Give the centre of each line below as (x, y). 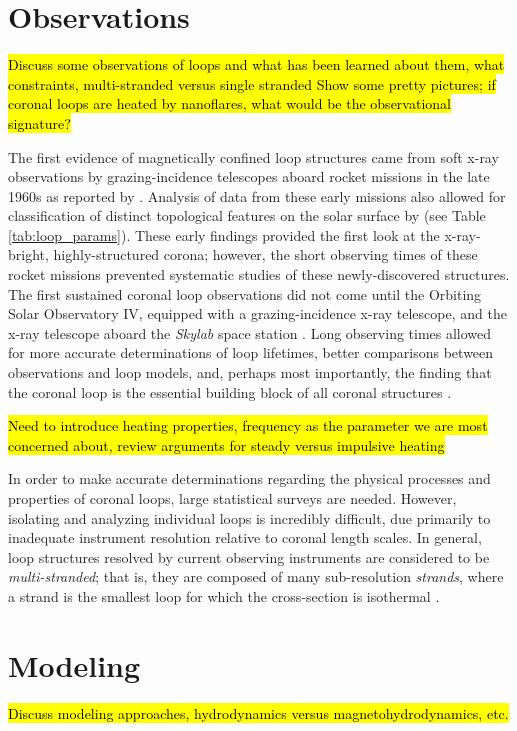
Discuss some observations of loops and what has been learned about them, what (256, 64)
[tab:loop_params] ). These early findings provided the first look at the (224, 234)
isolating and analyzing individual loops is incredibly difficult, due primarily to (249, 517)
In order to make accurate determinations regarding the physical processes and (249, 478)
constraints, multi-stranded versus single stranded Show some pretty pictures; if (252, 83)
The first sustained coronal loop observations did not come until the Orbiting (245, 293)
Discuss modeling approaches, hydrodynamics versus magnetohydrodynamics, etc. (258, 712)
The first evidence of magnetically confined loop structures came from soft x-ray (253, 156)
